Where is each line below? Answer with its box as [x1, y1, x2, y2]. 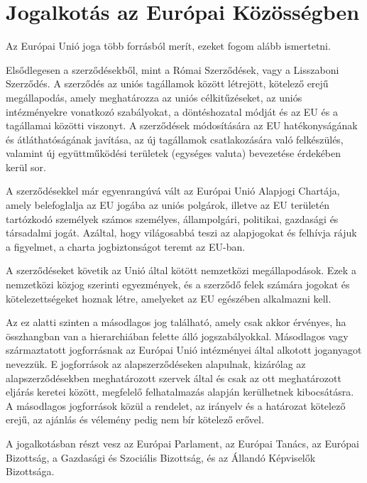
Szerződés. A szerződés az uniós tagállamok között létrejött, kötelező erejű [6, 76, 329, 91]
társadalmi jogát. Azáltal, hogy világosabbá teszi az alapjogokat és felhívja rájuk [6, 225, 357, 240]
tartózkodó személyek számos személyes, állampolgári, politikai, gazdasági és [6, 211, 339, 226]
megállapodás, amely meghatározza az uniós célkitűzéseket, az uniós [6, 89, 302, 104]
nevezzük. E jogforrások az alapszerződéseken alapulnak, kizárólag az [6, 357, 306, 371]
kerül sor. [6, 159, 46, 174]
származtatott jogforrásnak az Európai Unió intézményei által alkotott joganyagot [6, 342, 362, 357]
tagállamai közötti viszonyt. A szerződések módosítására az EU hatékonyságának [6, 118, 358, 133]
